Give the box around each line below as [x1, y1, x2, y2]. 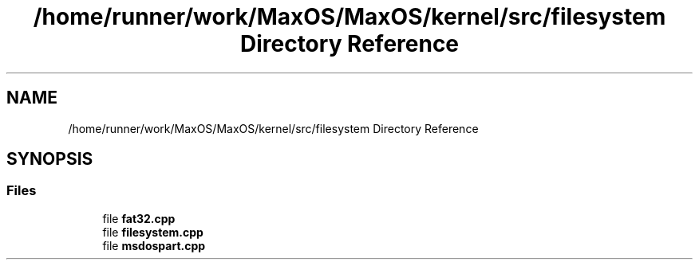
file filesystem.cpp [102, 225, 203, 239]
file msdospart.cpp [102, 238, 206, 252]
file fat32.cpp [102, 211, 176, 225]
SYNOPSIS [6, 149, 93, 170]
